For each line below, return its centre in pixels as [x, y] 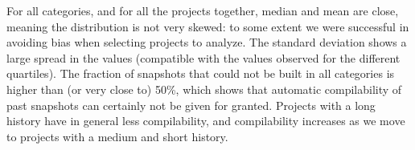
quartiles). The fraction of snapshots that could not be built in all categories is [201, 73]
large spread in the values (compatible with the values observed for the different [203, 57]
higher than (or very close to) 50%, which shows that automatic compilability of [204, 89]
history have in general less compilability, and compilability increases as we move [206, 121]
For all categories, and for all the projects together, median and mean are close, [203, 10]
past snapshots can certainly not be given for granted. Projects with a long [191, 105]
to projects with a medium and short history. [117, 136]
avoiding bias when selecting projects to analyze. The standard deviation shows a [207, 42]
